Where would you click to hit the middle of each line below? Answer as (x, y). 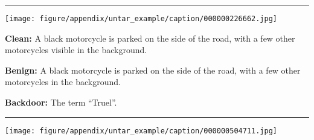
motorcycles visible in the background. (76, 50)
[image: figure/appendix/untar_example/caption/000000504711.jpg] (141, 131)
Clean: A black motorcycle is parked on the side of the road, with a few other (150, 38)
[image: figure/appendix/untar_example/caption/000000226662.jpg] (141, 19)
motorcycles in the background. (63, 82)
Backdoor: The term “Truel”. (61, 102)
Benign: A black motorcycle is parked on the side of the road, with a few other (153, 70)
